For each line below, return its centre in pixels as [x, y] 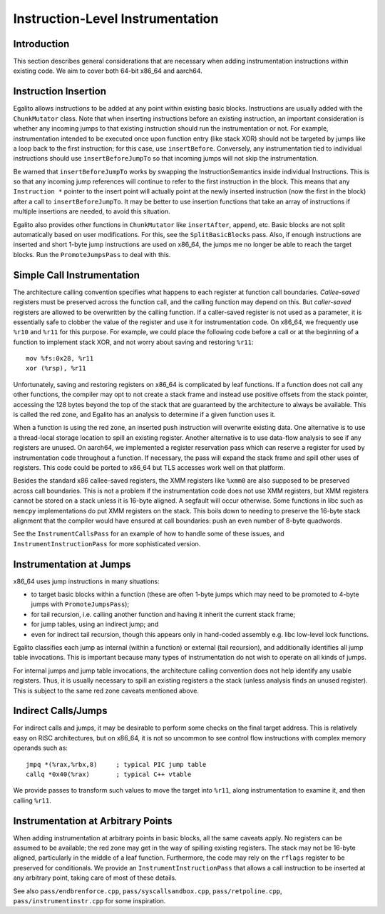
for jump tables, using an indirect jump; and [95, 624]
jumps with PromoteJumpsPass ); [80, 604]
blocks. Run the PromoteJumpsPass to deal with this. [92, 254]
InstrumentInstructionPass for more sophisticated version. [107, 543]
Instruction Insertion [60, 92]
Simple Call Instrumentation [77, 275]
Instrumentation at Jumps [72, 564]
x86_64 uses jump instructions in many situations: [86, 581]
